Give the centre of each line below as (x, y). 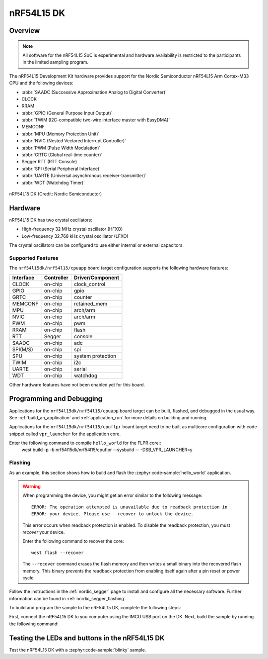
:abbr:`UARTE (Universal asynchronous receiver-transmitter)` (84, 176)
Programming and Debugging (56, 399)
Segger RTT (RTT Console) (49, 162)
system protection (95, 356)
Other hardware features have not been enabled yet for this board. (77, 384)
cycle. (29, 577)
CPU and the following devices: (41, 83)
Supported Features (34, 258)
